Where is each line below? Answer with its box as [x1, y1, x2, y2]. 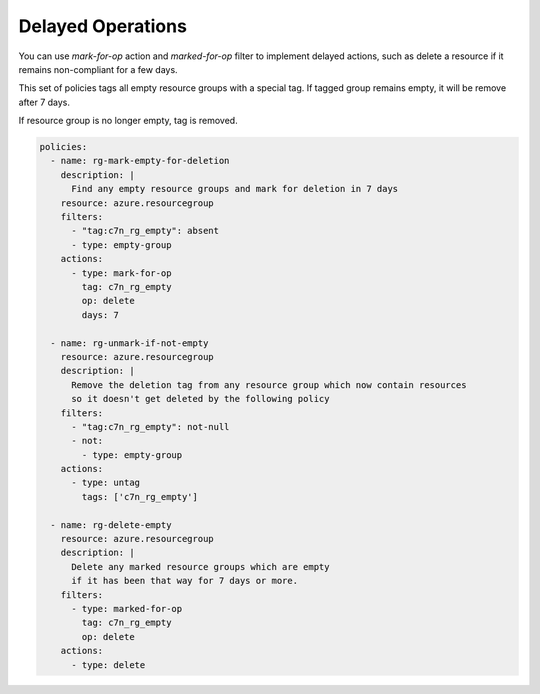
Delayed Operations [18, 15, 187, 37]
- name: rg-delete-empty [50, 519, 172, 530]
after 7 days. [18, 96, 70, 108]
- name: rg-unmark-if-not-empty [50, 337, 209, 349]
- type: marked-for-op [71, 603, 183, 614]
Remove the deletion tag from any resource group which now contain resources [71, 379, 467, 390]
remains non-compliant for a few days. [18, 63, 179, 75]
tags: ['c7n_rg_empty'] [81, 491, 199, 502]
